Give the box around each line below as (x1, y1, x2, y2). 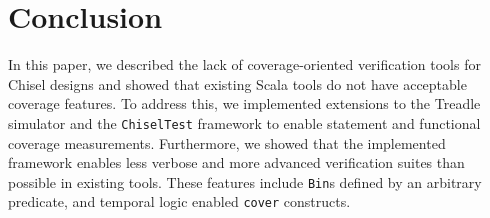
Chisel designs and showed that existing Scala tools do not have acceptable (8, 73, 467, 94)
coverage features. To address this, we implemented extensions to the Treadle (8, 93, 481, 114)
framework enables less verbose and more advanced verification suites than (8, 152, 465, 173)
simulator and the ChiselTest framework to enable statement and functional (8, 112, 481, 133)
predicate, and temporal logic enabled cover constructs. (8, 191, 351, 212)
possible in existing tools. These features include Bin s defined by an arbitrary (8, 171, 482, 192)
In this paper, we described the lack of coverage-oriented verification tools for (8, 54, 481, 75)
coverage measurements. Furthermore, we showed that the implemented (8, 132, 446, 153)
